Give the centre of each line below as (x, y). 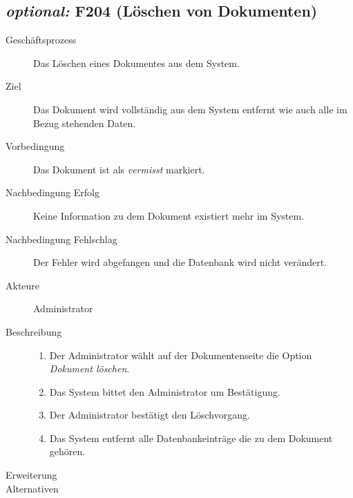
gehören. (67, 451)
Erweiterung (31, 475)
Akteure (23, 285)
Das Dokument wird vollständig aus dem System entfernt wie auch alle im (190, 109)
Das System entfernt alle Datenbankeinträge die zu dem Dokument (191, 438)
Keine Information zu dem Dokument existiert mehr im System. (169, 215)
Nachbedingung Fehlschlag (61, 239)
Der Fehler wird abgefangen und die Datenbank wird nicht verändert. (180, 262)
